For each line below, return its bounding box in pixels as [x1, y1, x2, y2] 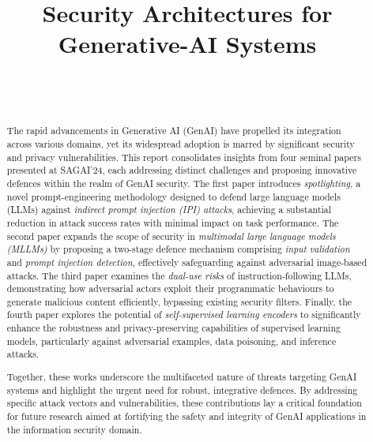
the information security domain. [6, 422, 142, 436]
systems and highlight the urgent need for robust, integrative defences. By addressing [6, 383, 358, 396]
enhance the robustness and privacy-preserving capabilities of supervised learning [6, 321, 341, 335]
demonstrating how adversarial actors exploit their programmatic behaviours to [6, 282, 334, 295]
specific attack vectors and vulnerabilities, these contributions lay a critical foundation [6, 396, 362, 410]
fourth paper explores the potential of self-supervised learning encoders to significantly [6, 308, 361, 321]
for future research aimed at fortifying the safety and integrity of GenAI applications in [6, 409, 367, 422]
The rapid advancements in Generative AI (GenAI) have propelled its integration [6, 124, 341, 137]
